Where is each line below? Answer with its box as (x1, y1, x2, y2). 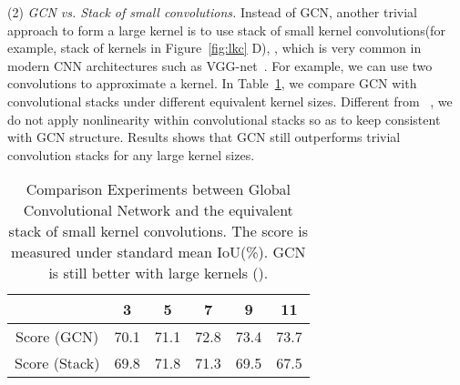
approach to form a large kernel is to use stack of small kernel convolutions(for (7, 20, 445, 39)
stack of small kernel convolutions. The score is (8, 220, 309, 242)
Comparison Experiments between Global (26, 178, 291, 200)
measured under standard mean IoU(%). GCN (11, 241, 306, 263)
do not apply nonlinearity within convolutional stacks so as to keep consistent (7, 109, 441, 128)
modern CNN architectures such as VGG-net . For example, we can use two (7, 56, 433, 75)
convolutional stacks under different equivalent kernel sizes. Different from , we (7, 91, 453, 110)
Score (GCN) (15, 326, 99, 348)
